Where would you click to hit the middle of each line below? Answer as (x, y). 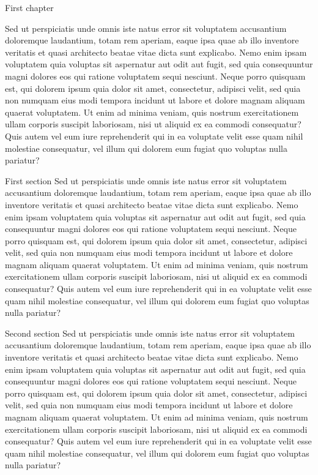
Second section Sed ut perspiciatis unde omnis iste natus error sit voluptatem (150, 333)
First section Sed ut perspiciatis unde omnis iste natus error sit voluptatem (146, 180)
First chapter (29, 7)
